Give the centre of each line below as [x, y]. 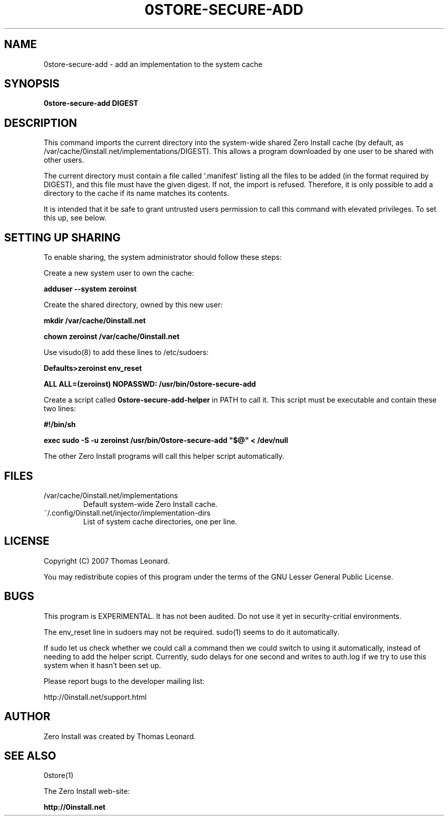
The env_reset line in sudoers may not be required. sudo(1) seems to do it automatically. [192, 632]
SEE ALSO [30, 756]
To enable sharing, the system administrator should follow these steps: [163, 257]
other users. [64, 160]
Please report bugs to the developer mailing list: [124, 681]
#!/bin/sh [60, 425]
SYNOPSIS [32, 84]
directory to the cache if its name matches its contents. [136, 193]
